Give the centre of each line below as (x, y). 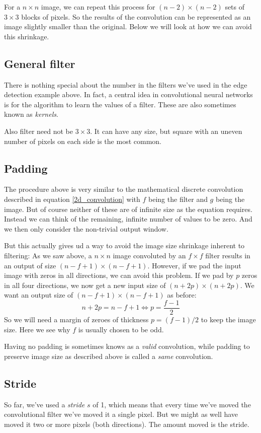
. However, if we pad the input (194, 265)
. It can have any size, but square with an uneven (166, 131)
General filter (40, 63)
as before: (182, 295)
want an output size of (39, 295)
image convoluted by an (149, 255)
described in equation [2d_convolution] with (72, 199)
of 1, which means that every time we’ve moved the (172, 404)
